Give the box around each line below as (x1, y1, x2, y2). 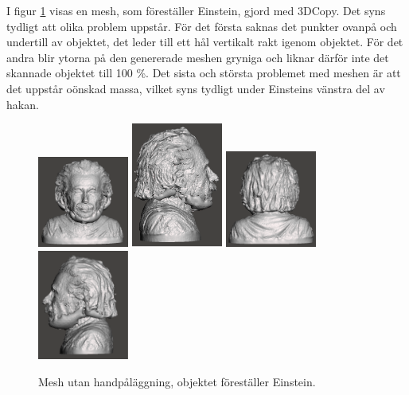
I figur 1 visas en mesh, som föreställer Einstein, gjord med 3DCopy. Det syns (6, 2, 386, 18)
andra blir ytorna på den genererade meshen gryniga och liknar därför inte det (6, 49, 389, 65)
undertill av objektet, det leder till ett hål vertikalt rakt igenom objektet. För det (6, 33, 403, 50)
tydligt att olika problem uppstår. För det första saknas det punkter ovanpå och (6, 18, 397, 34)
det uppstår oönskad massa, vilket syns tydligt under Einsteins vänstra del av (6, 80, 385, 96)
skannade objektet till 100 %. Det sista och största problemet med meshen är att (6, 65, 401, 81)
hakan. (6, 96, 39, 112)
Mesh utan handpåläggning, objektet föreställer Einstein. (38, 373, 316, 389)
